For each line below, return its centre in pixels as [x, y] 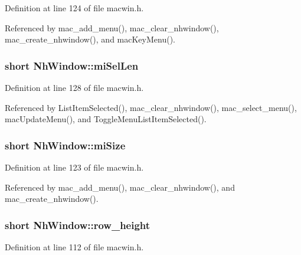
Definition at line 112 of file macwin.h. [74, 247]
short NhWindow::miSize [65, 145]
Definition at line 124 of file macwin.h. [74, 8]
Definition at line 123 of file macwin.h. [74, 167]
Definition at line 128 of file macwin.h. [74, 87]
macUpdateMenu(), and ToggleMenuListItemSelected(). [106, 119]
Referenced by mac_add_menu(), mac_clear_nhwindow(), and [120, 187]
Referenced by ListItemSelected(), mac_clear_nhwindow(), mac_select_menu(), [151, 107]
